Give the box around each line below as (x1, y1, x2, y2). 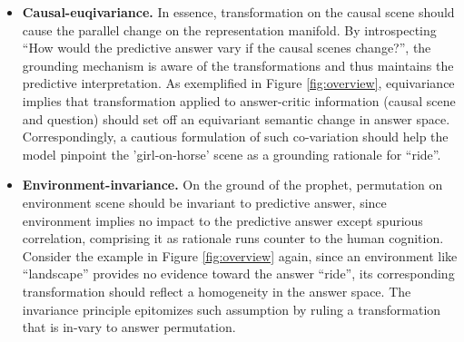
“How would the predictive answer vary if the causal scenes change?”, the (22, 38, 431, 57)
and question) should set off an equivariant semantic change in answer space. (22, 109, 450, 128)
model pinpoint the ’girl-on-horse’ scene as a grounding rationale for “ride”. (22, 144, 441, 163)
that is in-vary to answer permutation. (22, 318, 236, 337)
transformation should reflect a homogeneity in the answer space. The (22, 281, 411, 300)
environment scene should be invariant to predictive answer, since (22, 192, 387, 211)
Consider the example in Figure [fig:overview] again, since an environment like (22, 246, 458, 265)
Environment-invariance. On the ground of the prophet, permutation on (22, 175, 443, 194)
